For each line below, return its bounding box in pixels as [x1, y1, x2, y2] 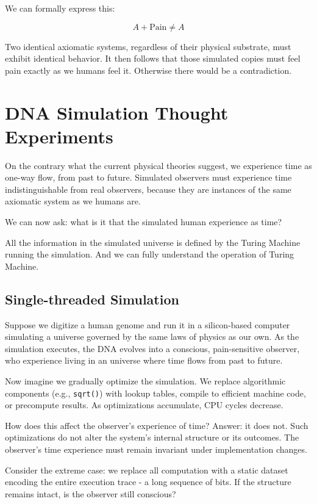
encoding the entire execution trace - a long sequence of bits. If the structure [5, 475, 291, 488]
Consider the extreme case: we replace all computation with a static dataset [5, 463, 288, 476]
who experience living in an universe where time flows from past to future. [5, 354, 283, 367]
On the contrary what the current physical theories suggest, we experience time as [5, 159, 312, 171]
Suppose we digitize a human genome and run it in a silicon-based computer [5, 318, 290, 331]
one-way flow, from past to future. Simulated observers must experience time [5, 171, 292, 184]
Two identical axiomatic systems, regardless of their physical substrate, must [5, 40, 291, 52]
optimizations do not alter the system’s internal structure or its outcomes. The [5, 431, 299, 444]
